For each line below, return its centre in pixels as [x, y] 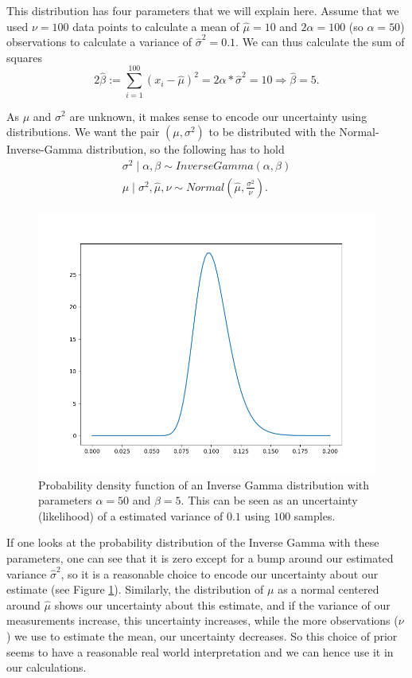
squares [24, 57]
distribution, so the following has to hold [185, 149]
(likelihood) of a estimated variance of [131, 515]
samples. [315, 515]
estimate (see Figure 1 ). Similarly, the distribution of [135, 589]
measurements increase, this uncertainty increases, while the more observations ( [202, 620]
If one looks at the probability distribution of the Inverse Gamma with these [193, 542]
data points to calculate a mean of [156, 26]
